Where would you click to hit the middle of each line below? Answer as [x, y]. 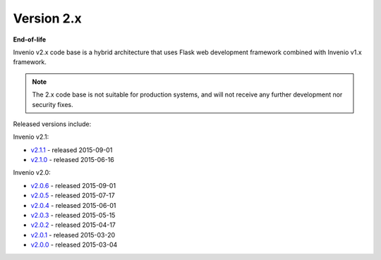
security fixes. [53, 104]
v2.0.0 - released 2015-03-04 [74, 245]
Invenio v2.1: [31, 137]
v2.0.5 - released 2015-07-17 [73, 196]
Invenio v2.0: [32, 173]
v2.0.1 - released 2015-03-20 [73, 235]
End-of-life [30, 39]
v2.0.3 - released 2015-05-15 [73, 216]
